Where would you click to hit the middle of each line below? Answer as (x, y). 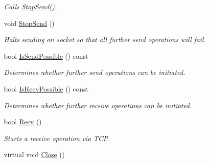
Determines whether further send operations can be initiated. (95, 72)
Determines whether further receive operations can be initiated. (98, 105)
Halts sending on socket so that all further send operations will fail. (105, 39)
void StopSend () (29, 23)
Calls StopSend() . (31, 6)
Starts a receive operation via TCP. (57, 138)
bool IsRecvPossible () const (46, 88)
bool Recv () (23, 122)
